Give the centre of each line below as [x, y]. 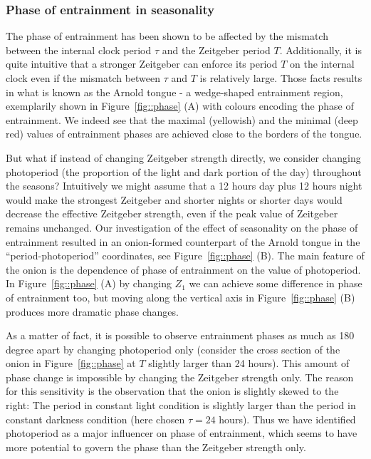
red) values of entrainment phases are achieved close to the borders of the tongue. [184, 134]
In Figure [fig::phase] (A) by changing [89, 283]
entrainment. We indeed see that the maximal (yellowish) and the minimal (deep [182, 119]
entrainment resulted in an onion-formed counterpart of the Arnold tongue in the [183, 241]
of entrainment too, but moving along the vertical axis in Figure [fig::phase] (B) [181, 297]
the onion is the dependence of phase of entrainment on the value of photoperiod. [183, 269]
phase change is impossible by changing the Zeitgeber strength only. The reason [180, 377]
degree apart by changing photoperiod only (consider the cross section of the [173, 349]
